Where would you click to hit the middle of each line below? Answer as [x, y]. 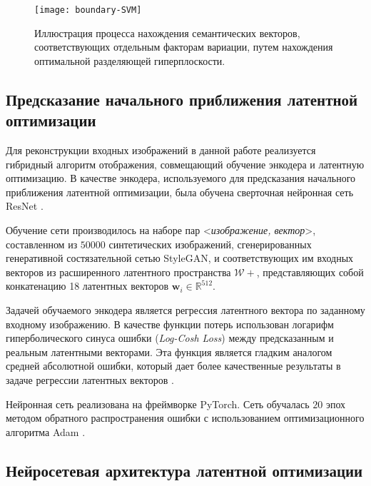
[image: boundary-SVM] [88, 10]
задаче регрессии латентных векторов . [90, 379]
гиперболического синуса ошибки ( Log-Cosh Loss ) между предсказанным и [170, 338]
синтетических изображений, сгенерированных [210, 244]
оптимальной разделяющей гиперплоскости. [130, 60]
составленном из [42, 244]
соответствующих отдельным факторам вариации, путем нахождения [184, 47]
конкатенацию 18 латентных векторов [87, 286]
